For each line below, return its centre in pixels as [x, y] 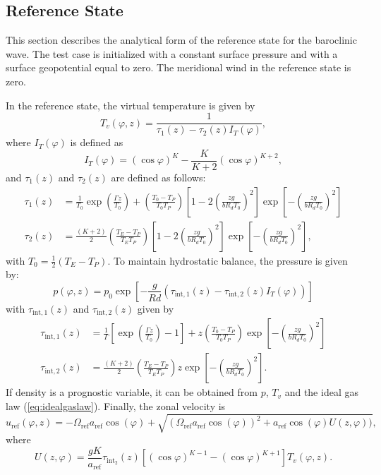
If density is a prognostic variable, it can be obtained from [132, 392]
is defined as [97, 142]
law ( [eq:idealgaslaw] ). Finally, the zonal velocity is [116, 406]
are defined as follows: [158, 177]
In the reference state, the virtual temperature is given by [131, 105]
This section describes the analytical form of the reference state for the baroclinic [181, 40]
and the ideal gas [321, 392]
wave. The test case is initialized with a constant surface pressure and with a [172, 53]
